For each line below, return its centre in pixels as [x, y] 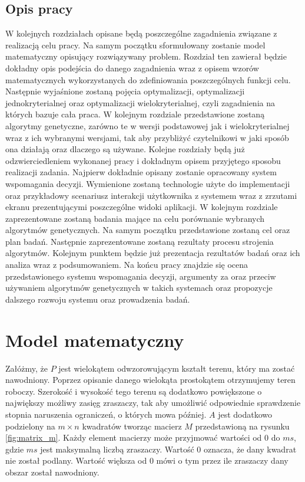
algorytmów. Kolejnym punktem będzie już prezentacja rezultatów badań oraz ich [153, 253]
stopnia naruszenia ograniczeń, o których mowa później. [106, 414]
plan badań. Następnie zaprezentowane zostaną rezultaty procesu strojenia [140, 241]
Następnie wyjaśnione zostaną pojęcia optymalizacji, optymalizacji [125, 91]
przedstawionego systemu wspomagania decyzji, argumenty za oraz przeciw [141, 276]
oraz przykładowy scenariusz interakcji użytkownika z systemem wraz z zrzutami [151, 195]
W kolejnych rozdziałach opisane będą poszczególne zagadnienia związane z [141, 33]
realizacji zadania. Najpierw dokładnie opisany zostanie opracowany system [141, 172]
